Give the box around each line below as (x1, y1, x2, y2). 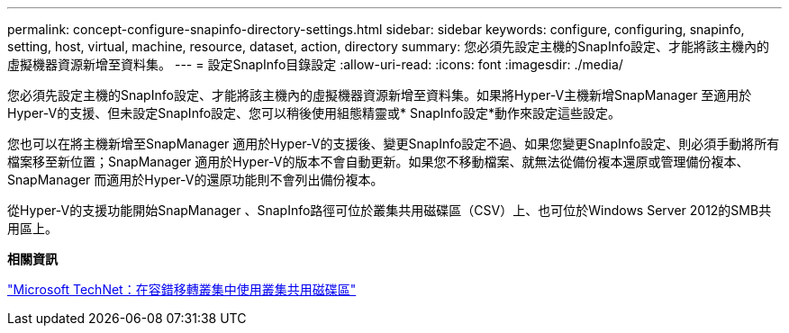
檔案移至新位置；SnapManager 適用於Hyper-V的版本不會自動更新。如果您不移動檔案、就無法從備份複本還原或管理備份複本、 (7, 154, 749, 169)
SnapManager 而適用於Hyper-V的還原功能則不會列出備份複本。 (7, 172, 384, 187)
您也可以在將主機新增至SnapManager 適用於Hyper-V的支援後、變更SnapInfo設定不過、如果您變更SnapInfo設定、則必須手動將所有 (7, 136, 780, 151)
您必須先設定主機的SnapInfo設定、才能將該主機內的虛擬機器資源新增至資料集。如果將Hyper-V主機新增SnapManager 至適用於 (7, 87, 752, 103)
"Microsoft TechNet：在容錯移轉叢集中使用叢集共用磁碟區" (7, 282, 357, 297)
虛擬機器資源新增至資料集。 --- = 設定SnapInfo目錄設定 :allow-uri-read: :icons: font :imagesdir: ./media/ (7, 57, 623, 72)
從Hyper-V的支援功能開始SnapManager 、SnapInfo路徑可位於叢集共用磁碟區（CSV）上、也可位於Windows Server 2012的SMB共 (7, 202, 772, 218)
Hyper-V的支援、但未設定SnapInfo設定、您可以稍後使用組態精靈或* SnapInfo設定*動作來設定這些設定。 (7, 105, 621, 121)
